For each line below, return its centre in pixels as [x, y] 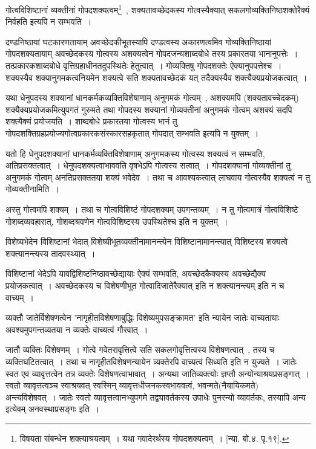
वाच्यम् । [20, 297]
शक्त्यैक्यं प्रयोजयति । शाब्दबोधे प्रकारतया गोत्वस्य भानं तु [91, 121]
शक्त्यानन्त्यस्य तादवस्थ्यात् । [51, 253]
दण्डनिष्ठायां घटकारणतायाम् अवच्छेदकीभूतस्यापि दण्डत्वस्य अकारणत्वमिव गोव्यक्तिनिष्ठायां [139, 41]
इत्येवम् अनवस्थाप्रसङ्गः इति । [53, 409]
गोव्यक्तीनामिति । [32, 189]
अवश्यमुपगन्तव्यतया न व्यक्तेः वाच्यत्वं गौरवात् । [77, 329]
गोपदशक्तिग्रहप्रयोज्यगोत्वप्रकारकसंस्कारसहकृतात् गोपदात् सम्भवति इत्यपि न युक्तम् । [132, 133]
